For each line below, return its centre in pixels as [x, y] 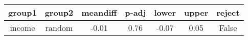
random [59, 28]
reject [228, 12]
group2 [59, 12]
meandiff [99, 12]
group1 [22, 12]
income [22, 28]
